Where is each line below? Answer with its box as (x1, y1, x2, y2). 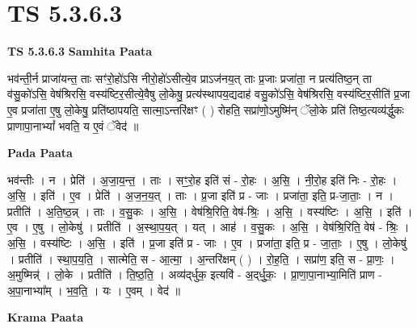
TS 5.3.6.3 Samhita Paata (7, 43, 153, 60)
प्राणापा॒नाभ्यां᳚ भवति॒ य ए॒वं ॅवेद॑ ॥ (7, 117, 139, 134)
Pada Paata (7, 144, 73, 161)
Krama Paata (7, 309, 83, 326)
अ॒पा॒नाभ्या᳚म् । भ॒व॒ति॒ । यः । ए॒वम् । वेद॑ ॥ (7, 281, 180, 298)
